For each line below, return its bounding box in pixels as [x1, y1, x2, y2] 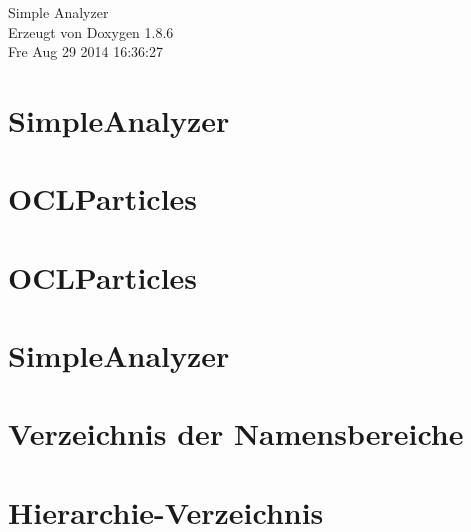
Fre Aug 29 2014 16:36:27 [8, 41, 164, 62]
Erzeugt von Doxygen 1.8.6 [8, 21, 174, 42]
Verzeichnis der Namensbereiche [8, 413, 464, 454]
